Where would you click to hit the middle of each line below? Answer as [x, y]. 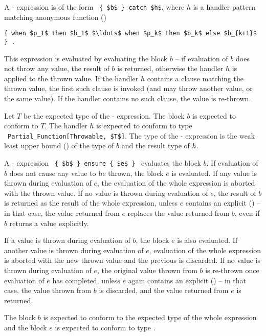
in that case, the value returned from [62, 213]
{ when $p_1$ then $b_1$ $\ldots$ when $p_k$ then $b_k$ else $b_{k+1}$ [130, 33]
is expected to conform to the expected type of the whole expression [150, 317]
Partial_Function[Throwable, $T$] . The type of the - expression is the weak [131, 135]
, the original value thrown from [147, 270]
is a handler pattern [224, 7]
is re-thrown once [232, 270]
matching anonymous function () [55, 17]
